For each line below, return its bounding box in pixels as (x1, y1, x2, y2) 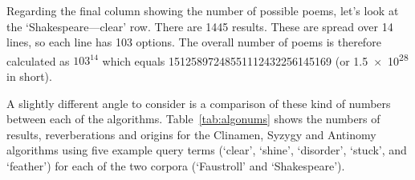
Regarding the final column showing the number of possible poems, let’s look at (6, 2, 399, 18)
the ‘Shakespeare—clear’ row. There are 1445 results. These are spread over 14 (6, 18, 393, 34)
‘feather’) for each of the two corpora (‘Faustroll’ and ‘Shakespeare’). (6, 158, 345, 174)
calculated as (6, 52, 70, 69)
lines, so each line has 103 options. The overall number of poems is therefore (6, 34, 381, 50)
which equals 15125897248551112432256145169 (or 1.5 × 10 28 (102, 50, 409, 69)
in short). (6, 68, 52, 85)
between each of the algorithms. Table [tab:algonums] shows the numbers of (6, 110, 380, 127)
